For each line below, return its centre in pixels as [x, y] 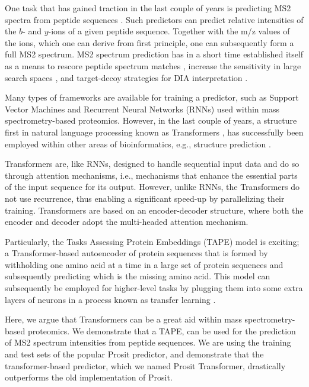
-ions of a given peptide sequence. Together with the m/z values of [169, 31]
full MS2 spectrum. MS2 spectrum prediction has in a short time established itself [154, 54]
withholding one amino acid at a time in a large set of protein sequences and [144, 264]
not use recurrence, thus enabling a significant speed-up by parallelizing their [145, 198]
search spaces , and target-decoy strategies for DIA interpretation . [126, 77]
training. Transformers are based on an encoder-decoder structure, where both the [154, 210]
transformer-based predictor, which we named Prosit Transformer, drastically [145, 365]
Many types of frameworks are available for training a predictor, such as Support [152, 97]
